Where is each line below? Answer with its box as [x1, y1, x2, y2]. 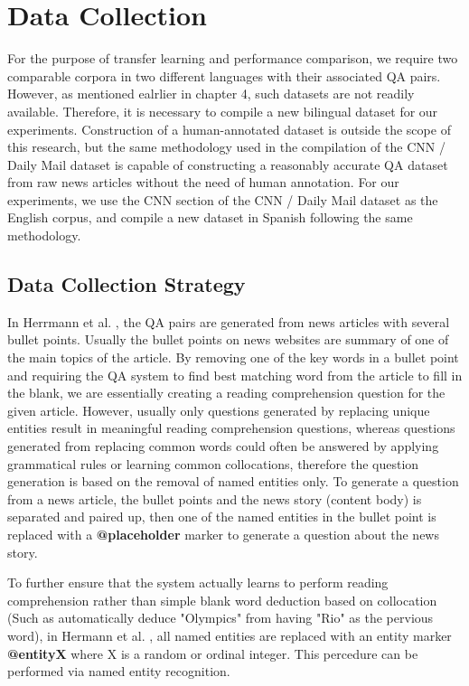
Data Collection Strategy [7, 270, 246, 298]
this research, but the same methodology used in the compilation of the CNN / [7, 137, 446, 156]
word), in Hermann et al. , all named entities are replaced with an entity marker [7, 625, 452, 644]
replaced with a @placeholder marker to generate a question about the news [7, 524, 439, 543]
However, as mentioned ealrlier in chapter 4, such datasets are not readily [7, 84, 415, 103]
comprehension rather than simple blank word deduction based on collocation [7, 590, 437, 609]
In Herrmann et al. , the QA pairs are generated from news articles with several [7, 312, 450, 331]
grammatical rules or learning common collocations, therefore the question [7, 454, 419, 473]
